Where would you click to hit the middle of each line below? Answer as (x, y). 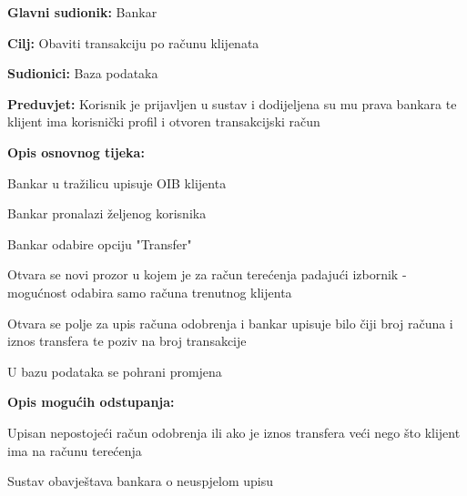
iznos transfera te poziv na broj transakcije (127, 341)
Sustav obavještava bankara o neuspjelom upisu (141, 481)
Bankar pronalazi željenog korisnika (107, 213)
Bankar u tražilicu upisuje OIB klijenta (117, 182)
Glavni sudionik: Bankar (82, 12)
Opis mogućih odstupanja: (91, 402)
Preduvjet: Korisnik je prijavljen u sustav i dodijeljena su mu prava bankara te (232, 103)
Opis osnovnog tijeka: (76, 152)
